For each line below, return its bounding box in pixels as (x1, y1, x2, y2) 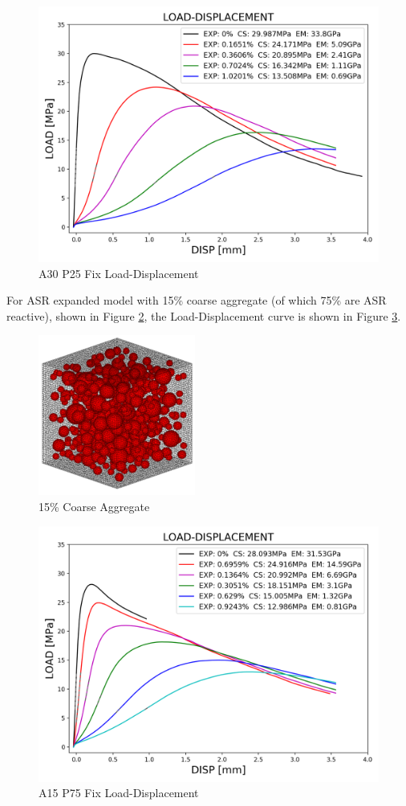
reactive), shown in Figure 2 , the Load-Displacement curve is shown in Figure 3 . (6, 307, 401, 324)
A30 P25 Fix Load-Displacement (39, 264, 199, 281)
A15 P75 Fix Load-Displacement (39, 784, 199, 801)
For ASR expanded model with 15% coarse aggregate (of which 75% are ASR (6, 292, 387, 309)
